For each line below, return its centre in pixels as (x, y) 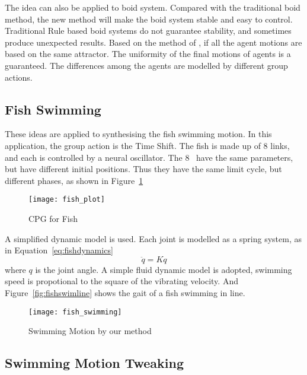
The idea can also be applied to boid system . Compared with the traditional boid (153, 7)
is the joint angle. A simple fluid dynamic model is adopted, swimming (164, 269)
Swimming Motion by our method (90, 331)
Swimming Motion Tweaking (94, 363)
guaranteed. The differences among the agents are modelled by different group (146, 65)
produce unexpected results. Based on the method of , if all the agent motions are (153, 42)
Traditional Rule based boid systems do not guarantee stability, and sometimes (148, 31)
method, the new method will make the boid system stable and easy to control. (149, 19)
